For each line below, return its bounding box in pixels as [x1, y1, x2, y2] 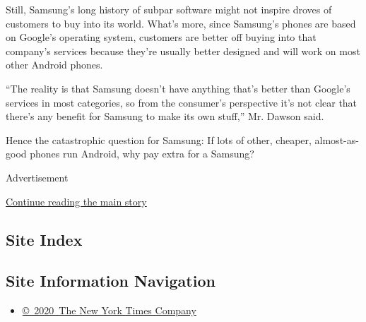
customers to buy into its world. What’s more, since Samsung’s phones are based [6, 16, 356, 30]
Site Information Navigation [6, 270, 216, 292]
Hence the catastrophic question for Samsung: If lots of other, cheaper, [6, 132, 312, 147]
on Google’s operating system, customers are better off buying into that [6, 30, 317, 44]
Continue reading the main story [6, 193, 147, 208]
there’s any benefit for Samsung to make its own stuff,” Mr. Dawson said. [6, 109, 324, 124]
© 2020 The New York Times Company [22, 303, 196, 318]
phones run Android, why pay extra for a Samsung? [30, 146, 254, 161]
